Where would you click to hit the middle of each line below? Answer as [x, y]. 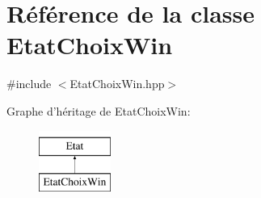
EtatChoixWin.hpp [117, 84]
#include [29, 84]
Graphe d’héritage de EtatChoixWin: [99, 110]
